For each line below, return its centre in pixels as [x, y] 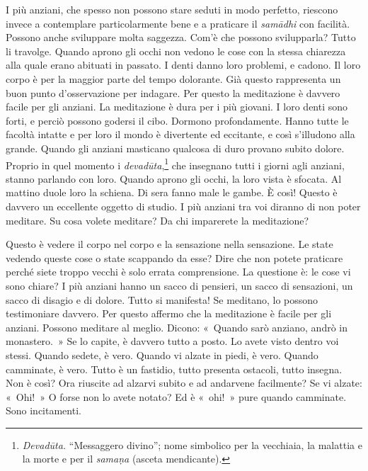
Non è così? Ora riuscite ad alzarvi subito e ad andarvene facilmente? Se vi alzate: [184, 383]
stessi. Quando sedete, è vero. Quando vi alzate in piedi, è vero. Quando [162, 354]
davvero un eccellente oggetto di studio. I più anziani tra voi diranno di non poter [183, 206]
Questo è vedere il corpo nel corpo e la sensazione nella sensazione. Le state [169, 244]
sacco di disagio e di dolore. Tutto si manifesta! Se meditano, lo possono [162, 299]
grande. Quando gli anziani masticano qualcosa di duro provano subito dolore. [175, 148]
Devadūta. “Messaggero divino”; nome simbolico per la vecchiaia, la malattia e [192, 444]
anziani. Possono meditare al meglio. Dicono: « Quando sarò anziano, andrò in [177, 327]
